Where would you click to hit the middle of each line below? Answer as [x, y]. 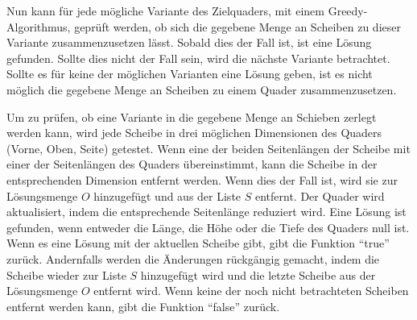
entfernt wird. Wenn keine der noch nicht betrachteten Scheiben [251, 291]
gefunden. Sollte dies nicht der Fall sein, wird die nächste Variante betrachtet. [198, 58]
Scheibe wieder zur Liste [66, 274]
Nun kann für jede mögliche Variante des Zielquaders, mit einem [165, 10]
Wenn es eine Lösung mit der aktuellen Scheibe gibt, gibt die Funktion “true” [198, 243]
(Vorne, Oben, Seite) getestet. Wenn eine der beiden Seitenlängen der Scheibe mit [208, 148]
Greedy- [348, 10]
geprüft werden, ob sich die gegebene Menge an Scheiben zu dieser [237, 26]
